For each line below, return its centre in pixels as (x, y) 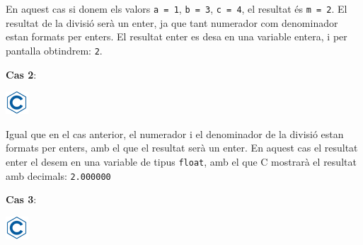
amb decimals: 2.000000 (58, 175)
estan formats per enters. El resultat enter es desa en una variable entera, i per (177, 36)
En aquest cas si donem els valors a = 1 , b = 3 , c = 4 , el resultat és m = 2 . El (177, 8)
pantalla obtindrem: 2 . (54, 50)
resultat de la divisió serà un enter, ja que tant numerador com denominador (172, 22)
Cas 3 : (21, 199)
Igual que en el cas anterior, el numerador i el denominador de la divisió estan (175, 133)
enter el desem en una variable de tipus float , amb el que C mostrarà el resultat (181, 161)
